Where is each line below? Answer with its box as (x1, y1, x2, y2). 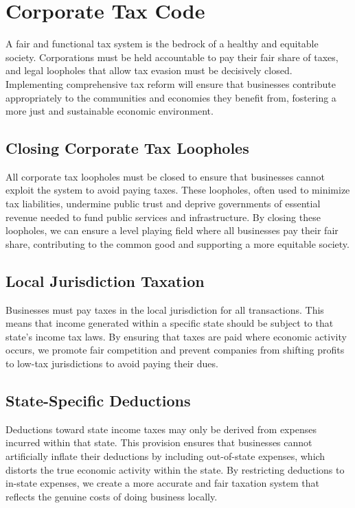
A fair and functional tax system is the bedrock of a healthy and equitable (5, 36, 319, 51)
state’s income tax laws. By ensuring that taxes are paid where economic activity (5, 329, 347, 343)
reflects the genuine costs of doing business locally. (5, 489, 218, 503)
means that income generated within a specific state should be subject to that (5, 316, 334, 330)
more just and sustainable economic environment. (5, 104, 214, 118)
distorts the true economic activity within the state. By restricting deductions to (5, 462, 345, 476)
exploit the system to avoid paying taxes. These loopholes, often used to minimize (5, 183, 350, 197)
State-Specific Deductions (5, 390, 191, 411)
